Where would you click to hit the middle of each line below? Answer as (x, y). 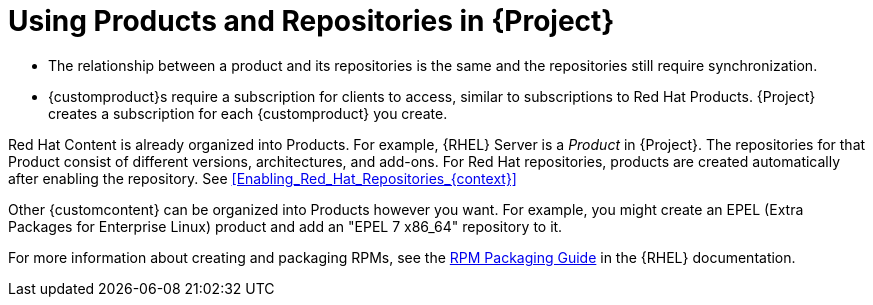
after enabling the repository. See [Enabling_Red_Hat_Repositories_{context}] (262, 178)
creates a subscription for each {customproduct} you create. (248, 113)
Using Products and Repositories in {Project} (311, 21)
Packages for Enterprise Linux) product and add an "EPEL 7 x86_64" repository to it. (285, 226)
